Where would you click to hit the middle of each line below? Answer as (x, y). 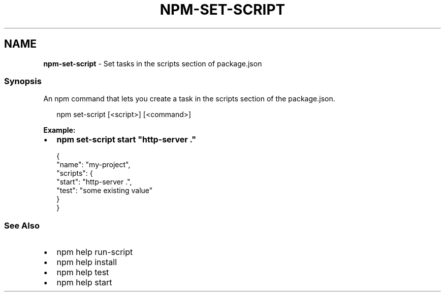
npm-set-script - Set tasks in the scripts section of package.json (153, 63)
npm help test (83, 272)
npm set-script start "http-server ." (126, 140)
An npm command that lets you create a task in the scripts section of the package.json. (189, 99)
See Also (22, 225)
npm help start (84, 283)
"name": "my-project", (93, 165)
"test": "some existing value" (105, 191)
